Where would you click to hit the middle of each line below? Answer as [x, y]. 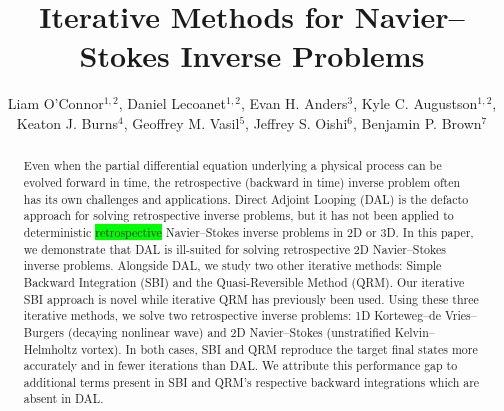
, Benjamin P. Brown [417, 122]
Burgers [44, 331]
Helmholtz [50, 348]
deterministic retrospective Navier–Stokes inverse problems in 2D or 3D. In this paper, [248, 231]
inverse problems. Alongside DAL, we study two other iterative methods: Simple [232, 265]
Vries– [460, 315]
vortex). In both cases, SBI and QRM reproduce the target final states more [279, 348]
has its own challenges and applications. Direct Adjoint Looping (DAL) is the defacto [246, 198]
